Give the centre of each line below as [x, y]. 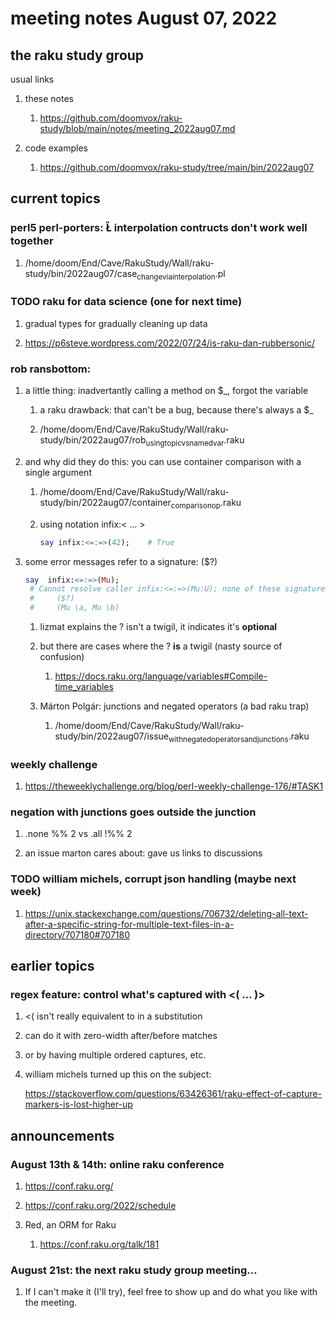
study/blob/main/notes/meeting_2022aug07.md [137, 128]
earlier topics [52, 966]
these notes [49, 98]
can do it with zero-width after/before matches [121, 1036]
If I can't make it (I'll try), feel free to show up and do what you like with [171, 1292]
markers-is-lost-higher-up [78, 1104]
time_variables [84, 687]
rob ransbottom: [51, 369]
